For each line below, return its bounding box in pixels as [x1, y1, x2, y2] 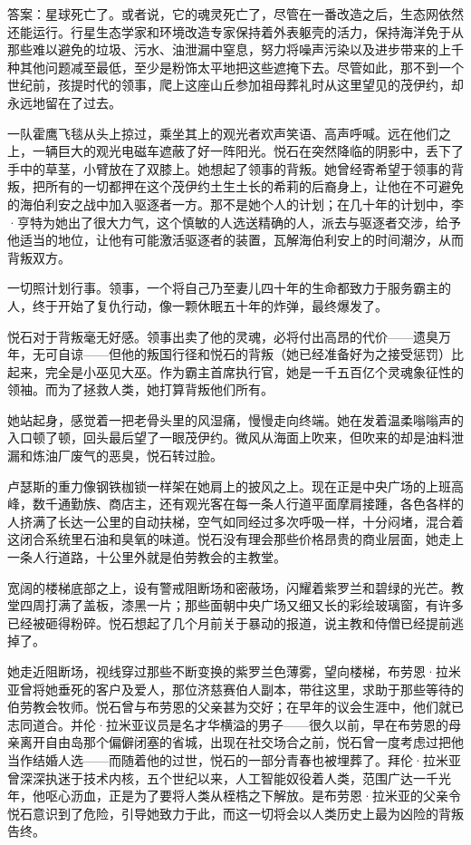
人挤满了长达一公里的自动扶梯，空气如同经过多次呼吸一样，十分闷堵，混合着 [7, 511, 464, 530]
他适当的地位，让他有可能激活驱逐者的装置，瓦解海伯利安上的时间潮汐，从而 [7, 230, 464, 249]
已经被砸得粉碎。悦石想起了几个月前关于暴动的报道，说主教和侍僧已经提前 [7, 613, 451, 632]
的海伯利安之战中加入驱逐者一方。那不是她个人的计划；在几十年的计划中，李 [7, 194, 464, 213]
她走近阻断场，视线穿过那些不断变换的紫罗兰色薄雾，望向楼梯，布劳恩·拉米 [7, 662, 461, 680]
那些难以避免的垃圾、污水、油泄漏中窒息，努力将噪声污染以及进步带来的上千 [7, 40, 464, 59]
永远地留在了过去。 [7, 92, 121, 112]
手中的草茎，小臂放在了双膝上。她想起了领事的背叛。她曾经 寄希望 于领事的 [7, 159, 451, 178]
